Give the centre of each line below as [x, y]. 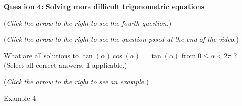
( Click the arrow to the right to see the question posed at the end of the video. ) [121, 39]
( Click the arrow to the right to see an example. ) [76, 81]
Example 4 [20, 97]
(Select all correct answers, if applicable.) [66, 65]
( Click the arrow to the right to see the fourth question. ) [88, 23]
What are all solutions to [42, 55]
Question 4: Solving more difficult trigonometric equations [104, 6]
